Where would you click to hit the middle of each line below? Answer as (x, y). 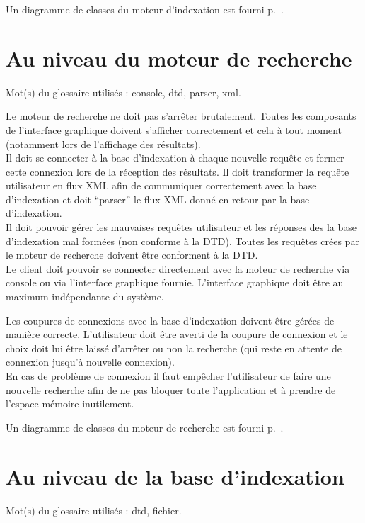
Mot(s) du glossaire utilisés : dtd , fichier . (94, 510)
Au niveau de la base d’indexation (175, 476)
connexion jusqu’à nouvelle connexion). (90, 362)
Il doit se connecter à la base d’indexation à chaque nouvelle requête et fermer (175, 158)
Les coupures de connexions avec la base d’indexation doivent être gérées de (170, 320)
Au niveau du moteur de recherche (179, 58)
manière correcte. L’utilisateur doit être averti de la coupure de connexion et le (177, 334)
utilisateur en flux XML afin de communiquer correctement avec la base (161, 185)
